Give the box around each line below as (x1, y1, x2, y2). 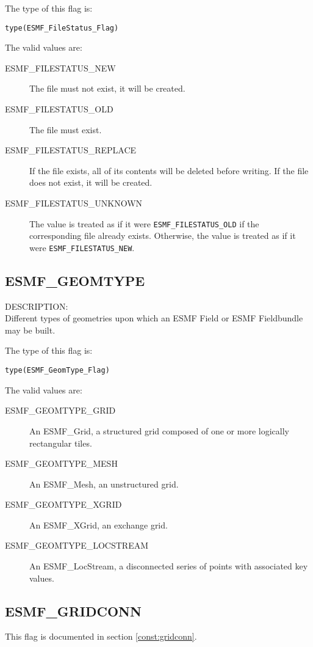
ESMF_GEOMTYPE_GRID (5, 404, 116, 417)
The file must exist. (29, 123, 102, 136)
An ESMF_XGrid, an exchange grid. (29, 518, 168, 531)
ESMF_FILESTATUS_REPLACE (5, 144, 137, 156)
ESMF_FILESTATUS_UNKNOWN (5, 197, 143, 209)
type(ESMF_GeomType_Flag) (5, 366, 110, 375)
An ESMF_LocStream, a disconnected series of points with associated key (29, 560, 308, 572)
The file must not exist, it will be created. (29, 82, 185, 95)
